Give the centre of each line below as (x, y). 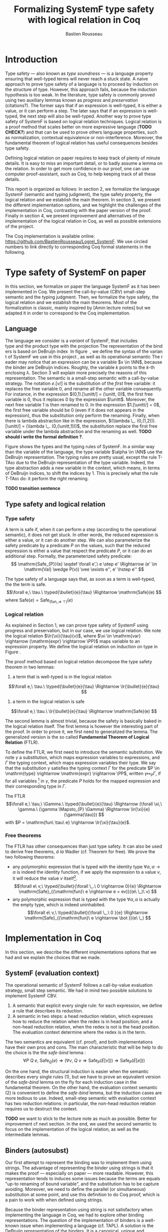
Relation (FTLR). (22, 743)
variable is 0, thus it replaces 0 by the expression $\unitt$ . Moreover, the (80, 399)
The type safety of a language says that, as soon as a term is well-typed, (80, 579)
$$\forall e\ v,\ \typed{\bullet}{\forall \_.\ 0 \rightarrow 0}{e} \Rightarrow (88, 886)
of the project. (20, 226)
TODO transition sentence (33, 488)
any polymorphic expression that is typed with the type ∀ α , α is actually (86, 899)
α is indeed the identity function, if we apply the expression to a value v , (87, 872)
